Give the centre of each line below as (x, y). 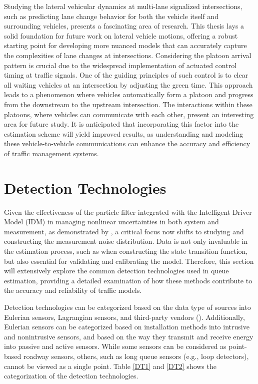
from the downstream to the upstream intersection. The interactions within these (128, 104)
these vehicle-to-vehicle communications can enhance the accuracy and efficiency (127, 143)
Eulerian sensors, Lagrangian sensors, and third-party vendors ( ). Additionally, (124, 317)
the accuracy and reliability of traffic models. (73, 290)
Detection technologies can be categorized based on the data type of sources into (127, 307)
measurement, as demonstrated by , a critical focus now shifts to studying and (124, 231)
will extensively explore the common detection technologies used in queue (116, 271)
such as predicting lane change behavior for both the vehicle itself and (111, 16)
